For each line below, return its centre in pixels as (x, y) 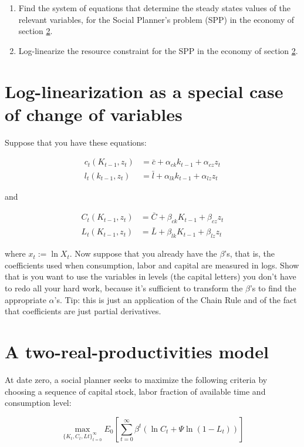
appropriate (26, 299)
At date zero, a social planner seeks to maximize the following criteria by (136, 379)
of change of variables (94, 114)
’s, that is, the (250, 253)
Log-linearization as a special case (144, 91)
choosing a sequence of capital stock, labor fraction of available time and (135, 391)
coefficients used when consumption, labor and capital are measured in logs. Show (152, 265)
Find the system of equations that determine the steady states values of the (154, 8)
